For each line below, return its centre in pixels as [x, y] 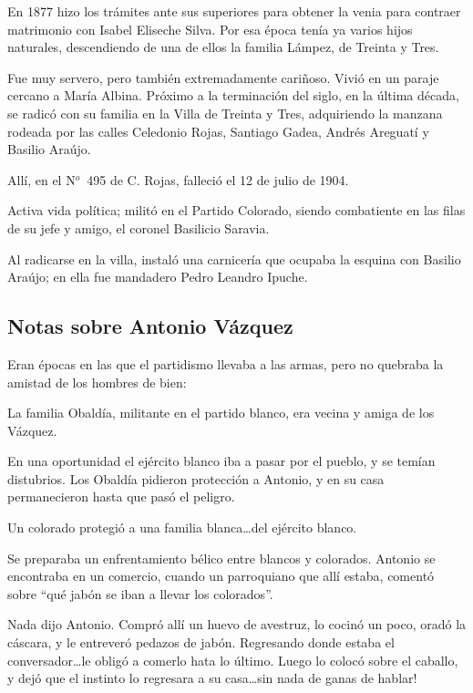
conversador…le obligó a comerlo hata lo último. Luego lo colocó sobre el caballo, [233, 660]
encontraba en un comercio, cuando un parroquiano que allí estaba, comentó [221, 576]
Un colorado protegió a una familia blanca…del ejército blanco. [182, 528]
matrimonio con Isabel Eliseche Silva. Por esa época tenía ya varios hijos [210, 29]
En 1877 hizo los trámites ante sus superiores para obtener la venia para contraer [234, 11]
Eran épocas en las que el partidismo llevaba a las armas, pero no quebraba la [226, 363]
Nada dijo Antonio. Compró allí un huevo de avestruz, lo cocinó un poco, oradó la [237, 624]
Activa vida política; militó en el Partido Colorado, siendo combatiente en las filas [236, 210]
